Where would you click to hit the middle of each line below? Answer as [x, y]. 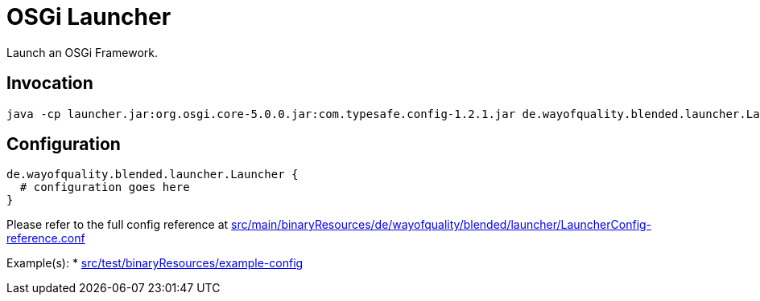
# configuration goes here [105, 187]
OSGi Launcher [89, 17]
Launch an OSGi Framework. [83, 52]
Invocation [50, 83]
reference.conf [46, 238]
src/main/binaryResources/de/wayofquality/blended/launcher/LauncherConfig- [442, 225]
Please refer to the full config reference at [118, 225]
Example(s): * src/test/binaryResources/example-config [155, 263]
